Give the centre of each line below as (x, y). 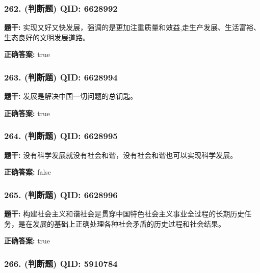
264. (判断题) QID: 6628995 (61, 136)
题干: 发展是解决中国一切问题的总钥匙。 (71, 96)
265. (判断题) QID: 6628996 (61, 194)
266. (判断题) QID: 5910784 (61, 263)
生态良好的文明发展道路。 (47, 37)
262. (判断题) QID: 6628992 (61, 8)
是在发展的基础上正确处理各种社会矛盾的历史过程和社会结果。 (122, 223)
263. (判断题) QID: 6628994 (61, 77)
